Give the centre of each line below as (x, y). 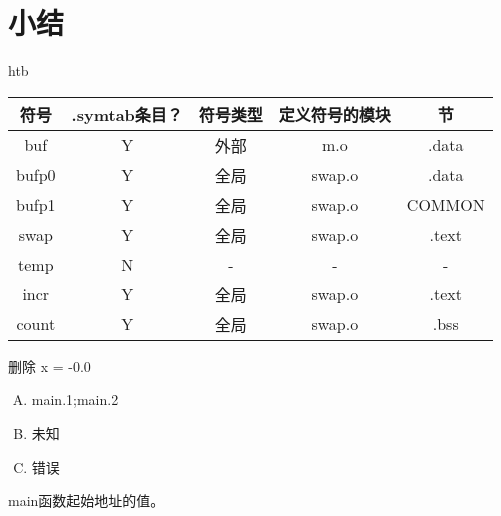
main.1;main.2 (75, 399)
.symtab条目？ (127, 114)
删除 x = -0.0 (49, 365)
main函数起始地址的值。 (86, 500)
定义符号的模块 (334, 114)
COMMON (445, 205)
